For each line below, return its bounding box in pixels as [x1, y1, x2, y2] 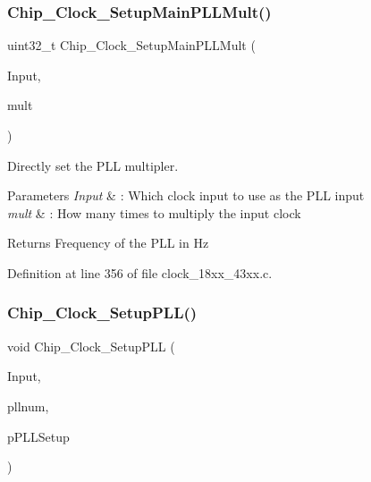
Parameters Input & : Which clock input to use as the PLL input [7, 186, 365, 205]
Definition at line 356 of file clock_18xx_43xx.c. [7, 263, 273, 282]
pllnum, [7, 396, 49, 415]
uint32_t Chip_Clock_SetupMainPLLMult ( [7, 36, 256, 55]
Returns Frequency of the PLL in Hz [7, 233, 209, 252]
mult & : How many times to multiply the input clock [7, 203, 301, 222]
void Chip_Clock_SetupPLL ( [7, 336, 175, 355]
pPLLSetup [7, 427, 70, 445]
